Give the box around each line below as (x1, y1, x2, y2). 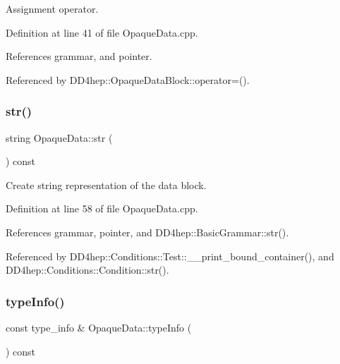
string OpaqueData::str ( (6, 130, 113, 145)
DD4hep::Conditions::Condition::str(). (6, 262, 169, 277)
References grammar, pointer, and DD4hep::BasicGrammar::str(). (6, 224, 289, 239)
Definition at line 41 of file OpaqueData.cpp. (6, 25, 198, 40)
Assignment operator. (6, 1, 99, 16)
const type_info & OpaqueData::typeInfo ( (6, 320, 192, 334)
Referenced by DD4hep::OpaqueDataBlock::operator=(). (6, 72, 250, 87)
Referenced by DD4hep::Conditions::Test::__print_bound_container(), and (6, 248, 334, 263)
